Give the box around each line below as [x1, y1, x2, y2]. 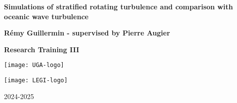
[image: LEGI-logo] [4, 77, 68, 84]
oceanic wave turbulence [4, 11, 89, 21]
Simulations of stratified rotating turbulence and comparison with [4, 1, 233, 11]
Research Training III [4, 44, 79, 54]
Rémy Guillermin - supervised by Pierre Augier [4, 28, 170, 38]
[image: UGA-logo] [4, 62, 64, 69]
